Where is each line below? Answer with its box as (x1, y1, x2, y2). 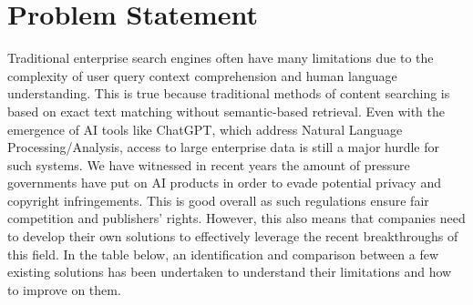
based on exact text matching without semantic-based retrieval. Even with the (7, 101, 445, 120)
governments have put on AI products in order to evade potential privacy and (7, 173, 441, 192)
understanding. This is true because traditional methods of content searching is (7, 84, 450, 103)
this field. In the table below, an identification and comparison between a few (7, 244, 439, 263)
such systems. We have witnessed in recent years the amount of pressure (7, 155, 410, 174)
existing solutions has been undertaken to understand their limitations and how (7, 262, 452, 281)
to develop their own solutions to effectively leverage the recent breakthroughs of (7, 227, 458, 246)
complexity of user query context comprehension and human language (7, 66, 397, 85)
